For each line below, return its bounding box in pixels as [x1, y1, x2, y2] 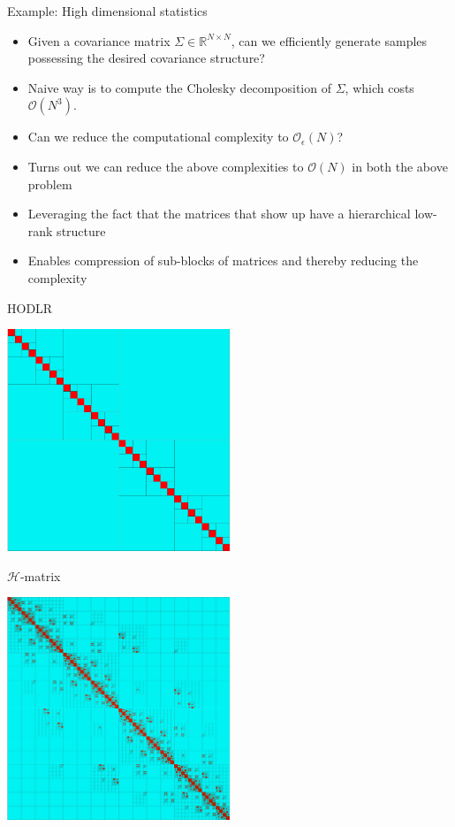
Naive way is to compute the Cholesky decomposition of [27, 78, 331, 96]
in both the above [352, 157, 448, 175]
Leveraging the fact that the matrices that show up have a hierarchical [27, 204, 411, 223]
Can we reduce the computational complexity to [27, 127, 289, 146]
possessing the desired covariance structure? [27, 49, 265, 67]
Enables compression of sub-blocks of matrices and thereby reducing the [27, 251, 419, 270]
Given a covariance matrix [27, 31, 171, 50]
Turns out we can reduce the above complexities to [27, 157, 304, 175]
